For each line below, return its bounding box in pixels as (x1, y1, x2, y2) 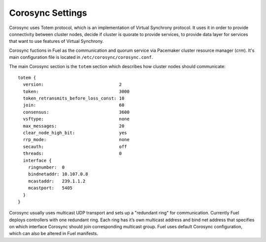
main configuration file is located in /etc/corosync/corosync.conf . (9, 54, 153, 60)
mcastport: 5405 (28, 185, 73, 191)
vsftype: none (23, 116, 130, 122)
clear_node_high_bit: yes (23, 130, 128, 136)
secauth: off (23, 143, 128, 149)
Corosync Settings (9, 7, 87, 18)
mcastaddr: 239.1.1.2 (28, 178, 86, 184)
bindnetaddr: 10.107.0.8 (28, 172, 88, 177)
